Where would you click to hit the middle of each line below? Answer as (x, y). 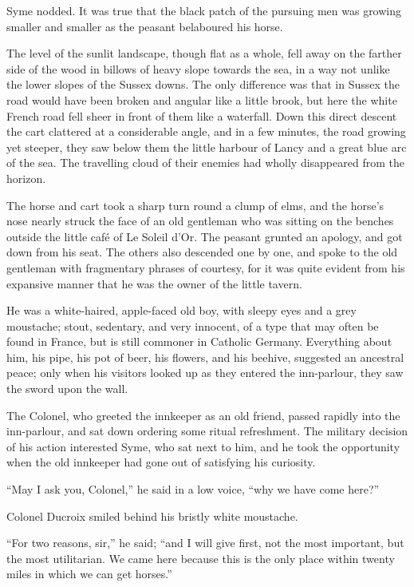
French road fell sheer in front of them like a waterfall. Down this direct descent (202, 115)
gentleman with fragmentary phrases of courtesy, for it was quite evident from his (206, 267)
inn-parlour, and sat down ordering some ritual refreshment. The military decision (207, 431)
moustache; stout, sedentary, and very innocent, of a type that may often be (193, 325)
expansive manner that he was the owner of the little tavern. (154, 283)
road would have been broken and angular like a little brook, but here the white (202, 99)
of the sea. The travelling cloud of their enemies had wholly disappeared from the (205, 163)
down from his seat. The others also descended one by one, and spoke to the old (202, 252)
